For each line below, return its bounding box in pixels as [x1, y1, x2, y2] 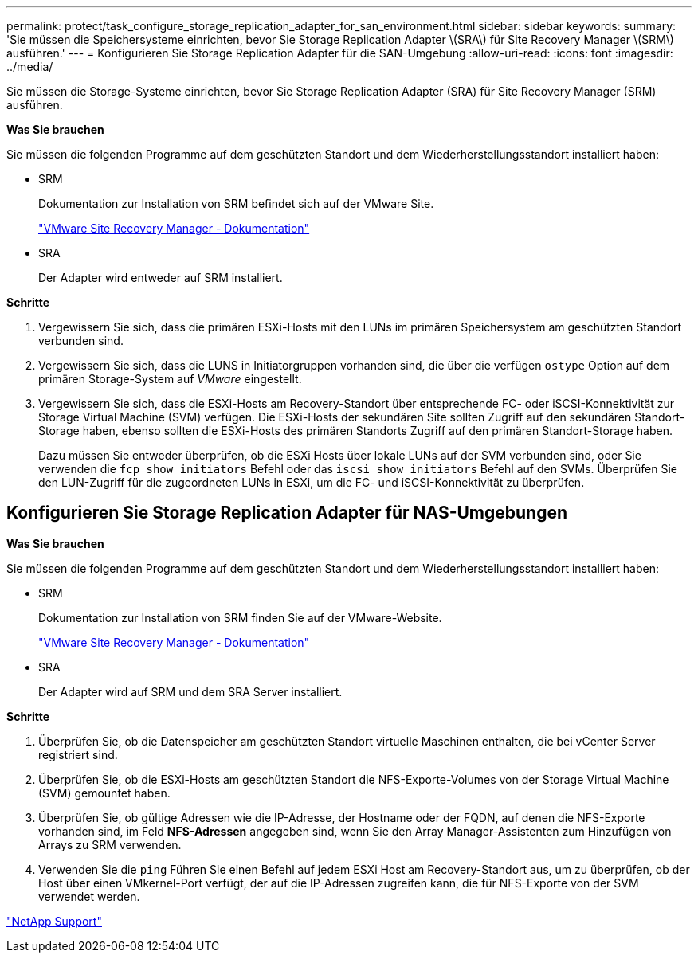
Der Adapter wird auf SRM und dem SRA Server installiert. [38, 684, 343, 699]
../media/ [6, 60, 53, 73]
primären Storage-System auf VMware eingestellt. [38, 372, 302, 386]
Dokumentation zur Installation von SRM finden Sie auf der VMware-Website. [38, 610, 442, 624]
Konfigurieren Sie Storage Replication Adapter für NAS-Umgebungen [6, 503, 568, 523]
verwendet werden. [38, 889, 140, 903]
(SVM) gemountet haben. [38, 785, 171, 800]
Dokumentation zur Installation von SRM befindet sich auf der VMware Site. [38, 197, 434, 210]
